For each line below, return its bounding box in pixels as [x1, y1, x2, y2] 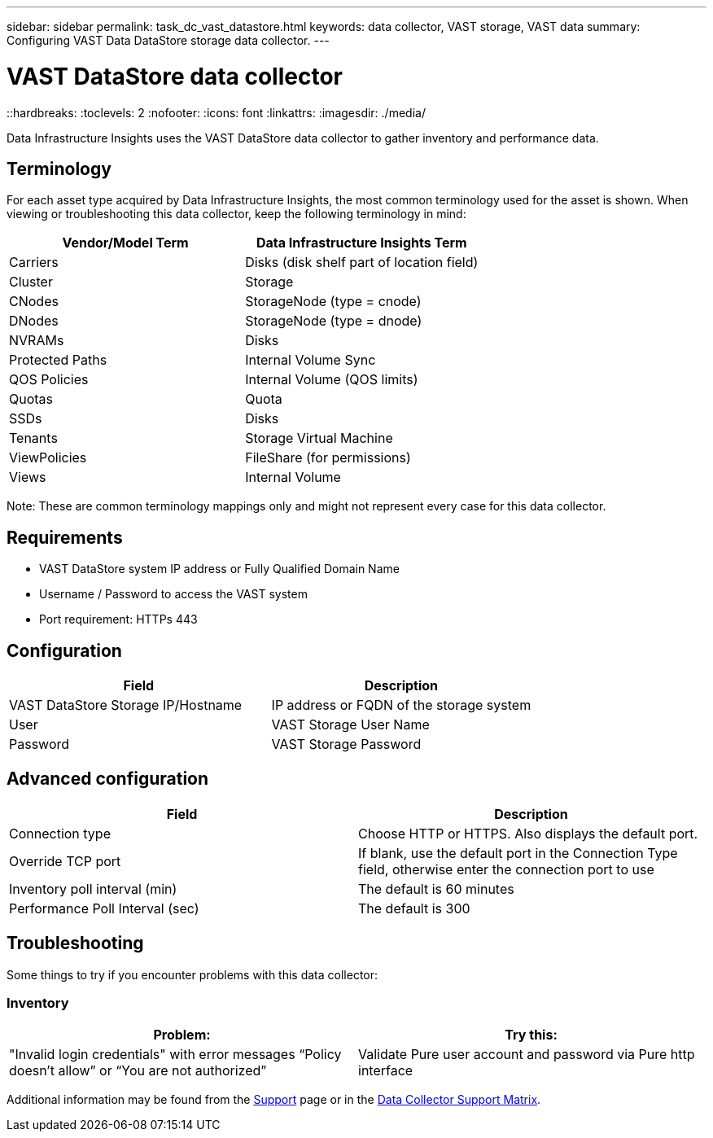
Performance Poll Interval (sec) [9, 899, 199, 917]
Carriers [9, 254, 59, 271]
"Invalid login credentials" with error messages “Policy [9, 1046, 342, 1063]
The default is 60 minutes [358, 880, 514, 897]
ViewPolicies [9, 449, 87, 466]
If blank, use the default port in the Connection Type [358, 844, 678, 861]
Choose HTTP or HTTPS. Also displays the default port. [358, 825, 698, 842]
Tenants [9, 430, 58, 447]
